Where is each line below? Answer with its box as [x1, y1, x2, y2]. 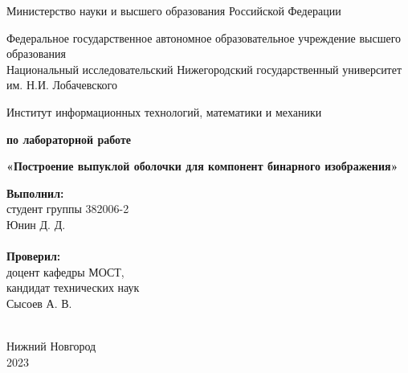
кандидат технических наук [6, 279, 140, 296]
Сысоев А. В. [6, 294, 72, 311]
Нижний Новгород [6, 338, 96, 355]
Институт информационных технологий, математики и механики [6, 103, 322, 120]
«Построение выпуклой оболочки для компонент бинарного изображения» [6, 158, 398, 174]
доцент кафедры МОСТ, [6, 263, 124, 280]
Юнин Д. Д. [6, 215, 66, 232]
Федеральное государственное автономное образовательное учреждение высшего [6, 29, 402, 46]
